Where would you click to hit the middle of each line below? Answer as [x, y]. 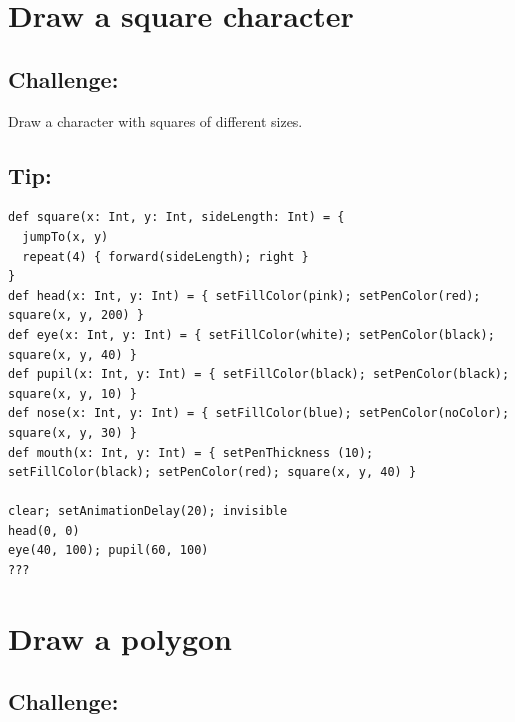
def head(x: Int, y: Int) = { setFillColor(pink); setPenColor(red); [244, 295]
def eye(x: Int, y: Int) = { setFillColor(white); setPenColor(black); [251, 334]
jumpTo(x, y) [65, 236]
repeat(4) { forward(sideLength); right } [165, 256]
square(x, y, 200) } [76, 315]
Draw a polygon [120, 637]
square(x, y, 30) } [72, 432]
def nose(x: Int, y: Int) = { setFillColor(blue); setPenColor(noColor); [259, 413]
